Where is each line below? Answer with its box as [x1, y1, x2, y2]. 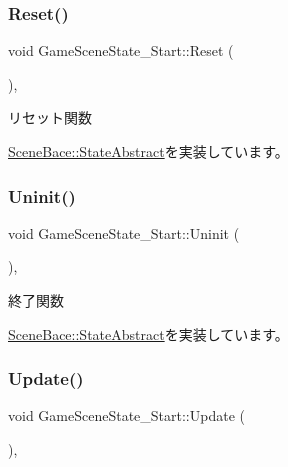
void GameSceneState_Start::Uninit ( [8, 222, 240, 243]
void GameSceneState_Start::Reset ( [8, 40, 234, 61]
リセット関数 [8, 107, 92, 128]
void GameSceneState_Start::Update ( [8, 405, 245, 426]
